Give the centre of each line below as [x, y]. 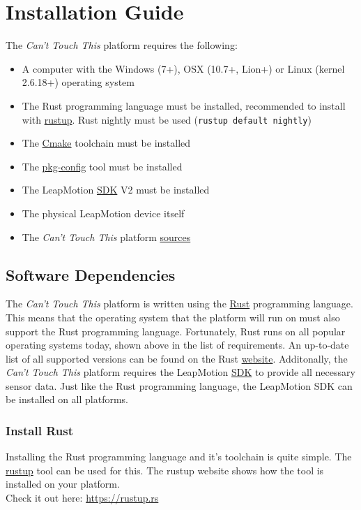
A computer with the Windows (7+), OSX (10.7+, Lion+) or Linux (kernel [183, 68]
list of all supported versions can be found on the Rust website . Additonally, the [177, 358]
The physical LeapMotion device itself [103, 213]
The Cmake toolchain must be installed [106, 143]
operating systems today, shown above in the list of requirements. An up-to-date [177, 345]
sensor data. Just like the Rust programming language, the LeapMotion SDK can [179, 385]
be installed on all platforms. [67, 399]
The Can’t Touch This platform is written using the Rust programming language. [179, 304]
